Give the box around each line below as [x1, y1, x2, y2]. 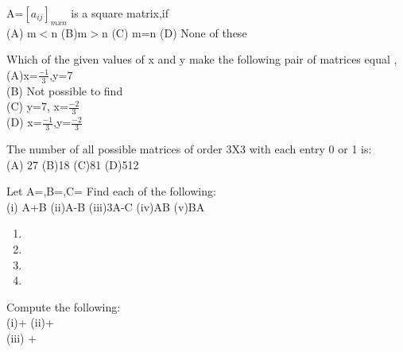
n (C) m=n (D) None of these [101, 24, 247, 41]
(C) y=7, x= [6, 98, 68, 114]
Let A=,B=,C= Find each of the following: [6, 183, 216, 199]
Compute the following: [6, 298, 121, 315]
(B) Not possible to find [6, 82, 123, 99]
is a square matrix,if [71, 5, 169, 21]
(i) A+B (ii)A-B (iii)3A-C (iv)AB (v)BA [6, 198, 205, 215]
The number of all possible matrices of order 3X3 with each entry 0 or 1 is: [6, 141, 372, 157]
